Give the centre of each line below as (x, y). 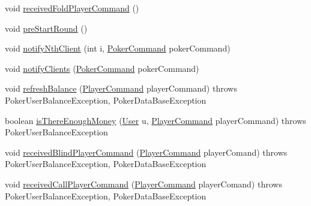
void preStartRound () (46, 28)
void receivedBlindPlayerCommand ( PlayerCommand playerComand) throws (146, 152)
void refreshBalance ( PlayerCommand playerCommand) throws (121, 88)
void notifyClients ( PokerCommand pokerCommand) (102, 68)
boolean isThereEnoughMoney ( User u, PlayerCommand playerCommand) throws (155, 120)
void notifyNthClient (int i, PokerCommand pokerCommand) (118, 48)
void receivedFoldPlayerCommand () (72, 8)
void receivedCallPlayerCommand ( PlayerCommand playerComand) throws (143, 184)
